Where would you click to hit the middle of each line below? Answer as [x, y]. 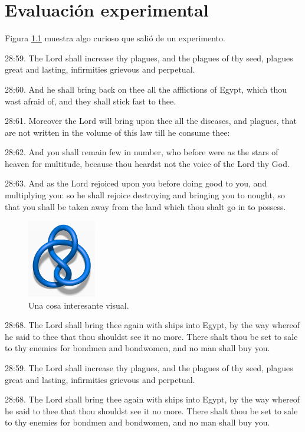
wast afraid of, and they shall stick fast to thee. [91, 101]
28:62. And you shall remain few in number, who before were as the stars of [142, 152]
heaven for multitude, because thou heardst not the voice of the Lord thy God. [147, 163]
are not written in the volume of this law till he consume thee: [117, 132]
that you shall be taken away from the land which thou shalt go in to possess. [145, 206]
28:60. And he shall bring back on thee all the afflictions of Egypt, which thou [146, 89]
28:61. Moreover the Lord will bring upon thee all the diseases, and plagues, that [151, 121]
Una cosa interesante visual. [79, 305]
